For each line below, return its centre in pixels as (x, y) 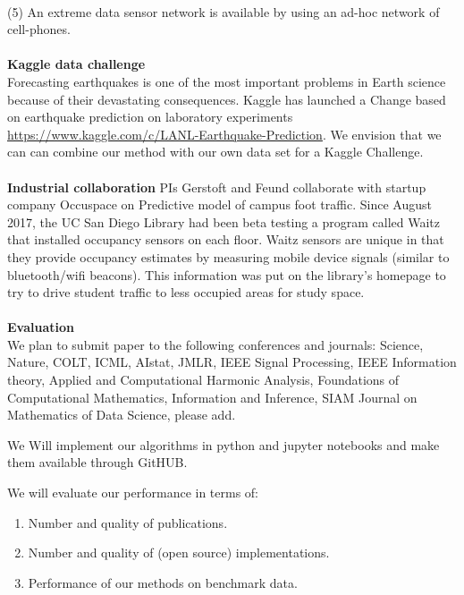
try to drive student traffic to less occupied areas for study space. (186, 292)
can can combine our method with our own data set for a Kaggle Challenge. (215, 152)
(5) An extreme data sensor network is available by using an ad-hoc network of (224, 11)
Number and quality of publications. (128, 522)
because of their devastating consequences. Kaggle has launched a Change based (227, 99)
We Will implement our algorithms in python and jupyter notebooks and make (224, 444)
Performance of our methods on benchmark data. (163, 582)
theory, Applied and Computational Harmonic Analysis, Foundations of (203, 380)
